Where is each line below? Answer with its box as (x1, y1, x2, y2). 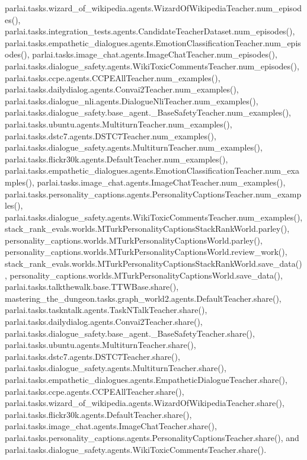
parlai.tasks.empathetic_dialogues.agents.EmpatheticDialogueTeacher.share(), (5, 373, 287, 385)
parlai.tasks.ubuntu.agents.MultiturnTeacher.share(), (5, 338, 196, 351)
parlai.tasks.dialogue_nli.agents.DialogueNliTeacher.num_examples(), (5, 94, 258, 107)
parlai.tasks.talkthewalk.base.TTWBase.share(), (5, 280, 179, 293)
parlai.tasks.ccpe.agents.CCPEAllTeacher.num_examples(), (5, 71, 220, 84)
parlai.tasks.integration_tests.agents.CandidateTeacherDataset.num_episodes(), (5, 25, 295, 37)
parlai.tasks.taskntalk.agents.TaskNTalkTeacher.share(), (5, 304, 207, 316)
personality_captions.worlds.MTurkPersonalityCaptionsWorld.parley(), (5, 234, 263, 246)
